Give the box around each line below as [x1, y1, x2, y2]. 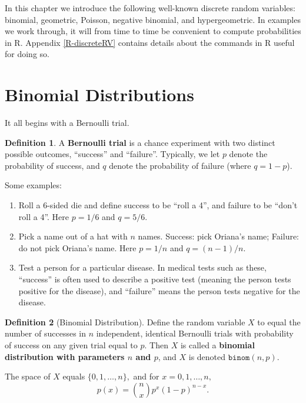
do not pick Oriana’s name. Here [18, 241, 137, 254]
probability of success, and [5, 159, 100, 171]
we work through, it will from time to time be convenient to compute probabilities [5, 25, 301, 37]
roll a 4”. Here [18, 210, 69, 222]
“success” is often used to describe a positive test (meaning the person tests [18, 273, 291, 285]
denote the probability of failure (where [109, 159, 251, 171]
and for [133, 370, 159, 382]
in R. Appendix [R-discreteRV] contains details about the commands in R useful [5, 36, 295, 48]
